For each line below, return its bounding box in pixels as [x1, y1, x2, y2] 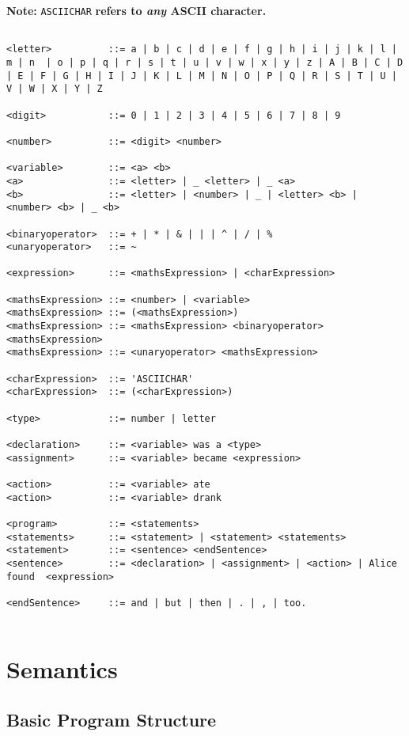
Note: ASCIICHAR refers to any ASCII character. [6, 2, 267, 18]
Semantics [6, 653, 118, 685]
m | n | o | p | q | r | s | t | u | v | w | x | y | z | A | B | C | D [6, 56, 403, 68]
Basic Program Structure [6, 707, 217, 731]
